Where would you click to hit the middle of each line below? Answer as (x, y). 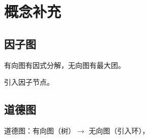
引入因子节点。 (29, 82)
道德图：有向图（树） (40, 130)
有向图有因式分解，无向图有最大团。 (65, 65)
